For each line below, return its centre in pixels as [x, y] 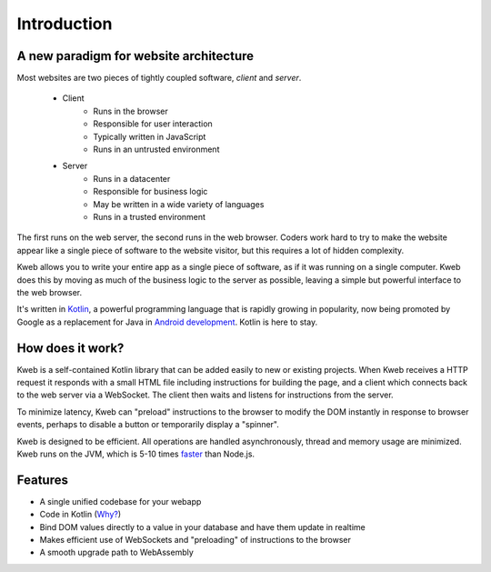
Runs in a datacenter [132, 178]
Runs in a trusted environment [150, 216]
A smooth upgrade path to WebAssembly [117, 552]
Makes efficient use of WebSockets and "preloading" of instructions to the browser [195, 540]
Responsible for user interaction [153, 124]
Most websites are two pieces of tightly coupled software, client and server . [159, 78]
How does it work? [70, 348]
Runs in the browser [130, 111]
